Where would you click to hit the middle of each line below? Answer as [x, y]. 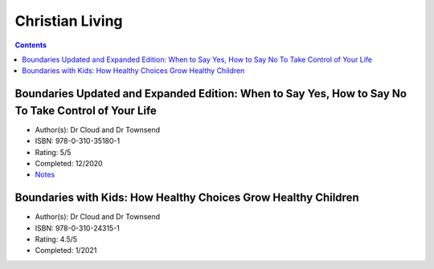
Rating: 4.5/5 [56, 239]
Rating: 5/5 [53, 152]
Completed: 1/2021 [66, 251]
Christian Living [69, 21]
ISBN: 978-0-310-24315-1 [78, 228]
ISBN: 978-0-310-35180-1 [78, 141]
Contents [31, 45]
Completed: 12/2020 [69, 163]
